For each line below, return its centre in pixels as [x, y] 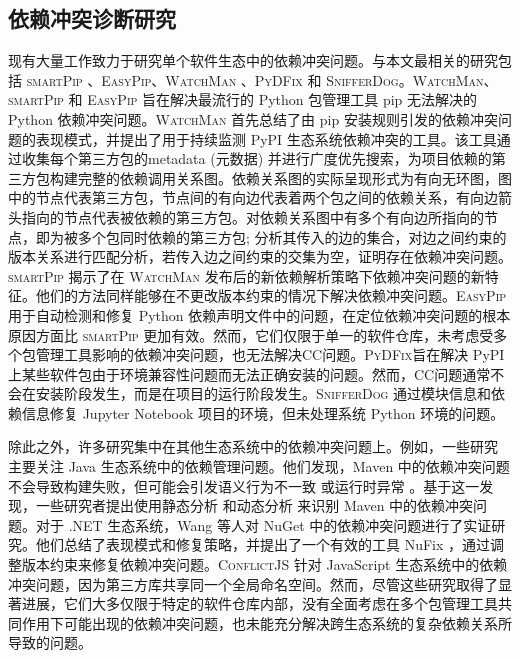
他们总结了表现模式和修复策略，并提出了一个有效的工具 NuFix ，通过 [263, 544]
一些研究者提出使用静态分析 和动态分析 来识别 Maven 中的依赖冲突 [254, 505]
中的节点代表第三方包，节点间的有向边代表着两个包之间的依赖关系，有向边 [253, 197]
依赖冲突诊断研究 [92, 18]
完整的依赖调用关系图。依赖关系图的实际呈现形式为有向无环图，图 [294, 177]
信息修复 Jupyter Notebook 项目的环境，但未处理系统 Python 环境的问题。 [263, 412]
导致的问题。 [50, 642]
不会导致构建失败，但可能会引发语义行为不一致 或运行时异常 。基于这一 [244, 485]
